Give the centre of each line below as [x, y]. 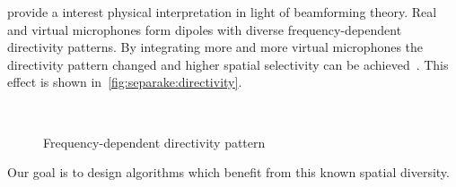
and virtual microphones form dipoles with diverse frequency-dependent [205, 29]
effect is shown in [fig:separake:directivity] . [125, 82]
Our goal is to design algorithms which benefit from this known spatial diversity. [228, 172]
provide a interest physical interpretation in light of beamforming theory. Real [222, 12]
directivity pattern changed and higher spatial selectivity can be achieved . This [228, 64]
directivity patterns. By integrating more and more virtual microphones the [215, 47]
